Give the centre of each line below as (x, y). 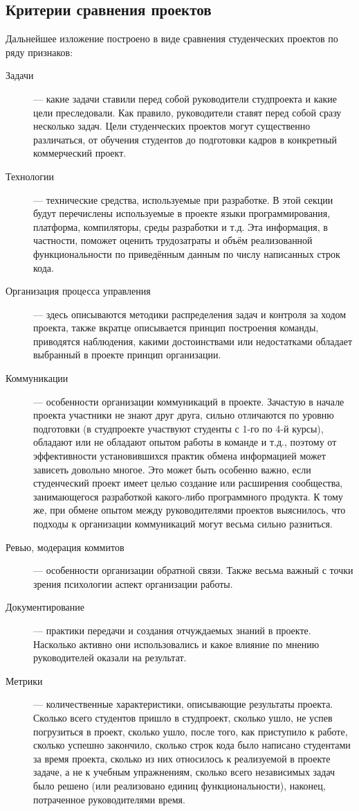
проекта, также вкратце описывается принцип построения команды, (176, 328)
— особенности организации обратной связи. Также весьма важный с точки (193, 570)
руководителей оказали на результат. (110, 657)
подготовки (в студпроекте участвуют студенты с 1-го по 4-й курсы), (178, 428)
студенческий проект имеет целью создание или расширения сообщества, (188, 483)
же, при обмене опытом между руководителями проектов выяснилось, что (190, 510)
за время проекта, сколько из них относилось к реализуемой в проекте (182, 758)
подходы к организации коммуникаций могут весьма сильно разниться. (183, 524)
